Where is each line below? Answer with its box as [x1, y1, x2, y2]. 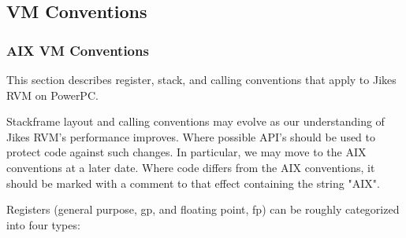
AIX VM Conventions [6, 40, 149, 60]
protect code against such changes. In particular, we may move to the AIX [6, 144, 367, 160]
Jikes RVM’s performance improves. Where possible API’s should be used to [6, 128, 376, 145]
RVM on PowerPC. [6, 86, 99, 103]
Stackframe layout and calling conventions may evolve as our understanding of [6, 113, 385, 130]
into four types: [6, 216, 80, 233]
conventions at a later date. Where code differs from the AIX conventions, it [6, 159, 375, 175]
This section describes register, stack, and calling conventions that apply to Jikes [6, 71, 397, 87]
